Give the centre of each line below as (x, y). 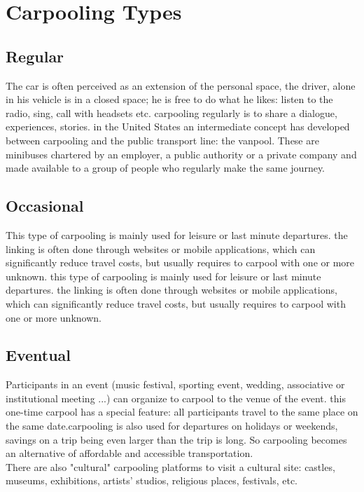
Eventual (38, 355)
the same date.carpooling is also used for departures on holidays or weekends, (172, 426)
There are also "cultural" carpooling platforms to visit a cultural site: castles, (170, 466)
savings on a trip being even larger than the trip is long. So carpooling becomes (176, 439)
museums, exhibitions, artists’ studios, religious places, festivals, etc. (152, 480)
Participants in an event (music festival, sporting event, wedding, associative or (175, 384)
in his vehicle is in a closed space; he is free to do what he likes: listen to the (169, 99)
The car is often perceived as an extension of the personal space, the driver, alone (181, 85)
